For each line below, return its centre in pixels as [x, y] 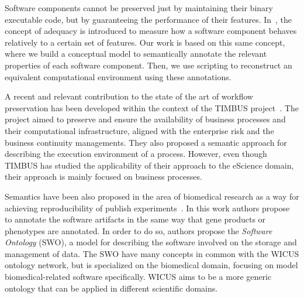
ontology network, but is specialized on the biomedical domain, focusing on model [151, 265]
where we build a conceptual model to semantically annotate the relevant [136, 54]
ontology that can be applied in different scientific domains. [111, 288]
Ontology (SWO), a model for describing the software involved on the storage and [151, 242]
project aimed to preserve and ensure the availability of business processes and [145, 119]
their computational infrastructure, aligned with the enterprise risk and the [139, 130]
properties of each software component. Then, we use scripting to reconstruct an [148, 65]
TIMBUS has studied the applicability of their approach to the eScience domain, [149, 165]
